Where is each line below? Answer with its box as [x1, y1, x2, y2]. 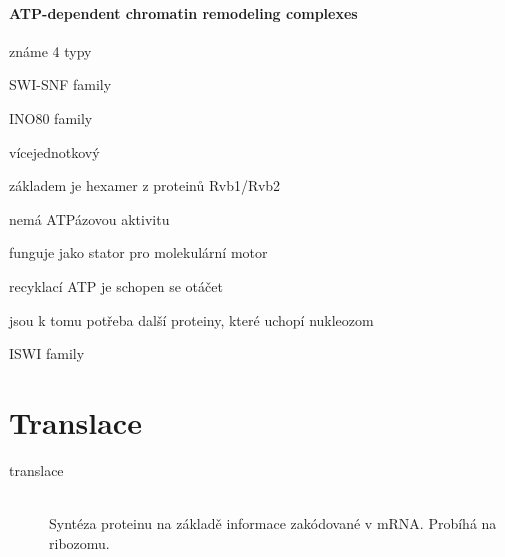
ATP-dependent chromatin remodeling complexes [9, 2, 358, 23]
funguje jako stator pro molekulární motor [9, 242, 268, 263]
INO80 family [9, 107, 93, 128]
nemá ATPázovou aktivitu [9, 208, 170, 229]
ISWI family [9, 343, 85, 364]
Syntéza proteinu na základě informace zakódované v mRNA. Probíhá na [49, 513, 497, 534]
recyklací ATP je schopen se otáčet [9, 275, 223, 296]
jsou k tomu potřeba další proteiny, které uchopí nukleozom [9, 309, 374, 330]
